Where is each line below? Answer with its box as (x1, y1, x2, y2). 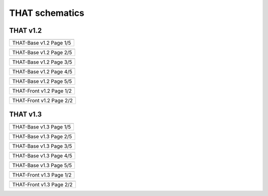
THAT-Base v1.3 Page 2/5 (12, 133, 72, 140)
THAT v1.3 (9, 110, 42, 119)
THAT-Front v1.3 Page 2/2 (12, 181, 73, 188)
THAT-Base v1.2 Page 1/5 (12, 40, 71, 47)
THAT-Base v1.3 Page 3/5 (12, 142, 72, 149)
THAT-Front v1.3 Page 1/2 (12, 171, 72, 178)
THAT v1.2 (9, 26, 42, 35)
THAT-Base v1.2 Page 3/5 (12, 59, 72, 65)
